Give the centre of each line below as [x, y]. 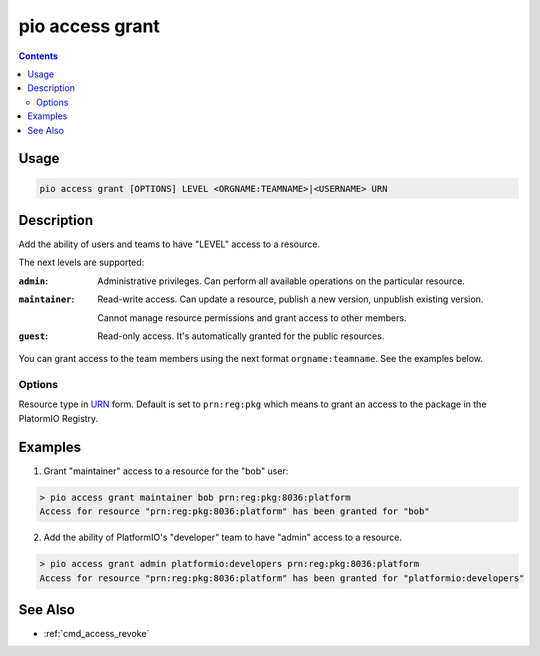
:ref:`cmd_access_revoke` [96, 634]
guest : [33, 336]
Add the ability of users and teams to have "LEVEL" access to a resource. [169, 244]
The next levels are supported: [81, 262]
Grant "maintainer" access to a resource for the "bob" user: [166, 471]
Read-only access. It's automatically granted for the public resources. [241, 336]
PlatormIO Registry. [58, 418]
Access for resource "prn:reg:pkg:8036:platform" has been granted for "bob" [234, 511]
